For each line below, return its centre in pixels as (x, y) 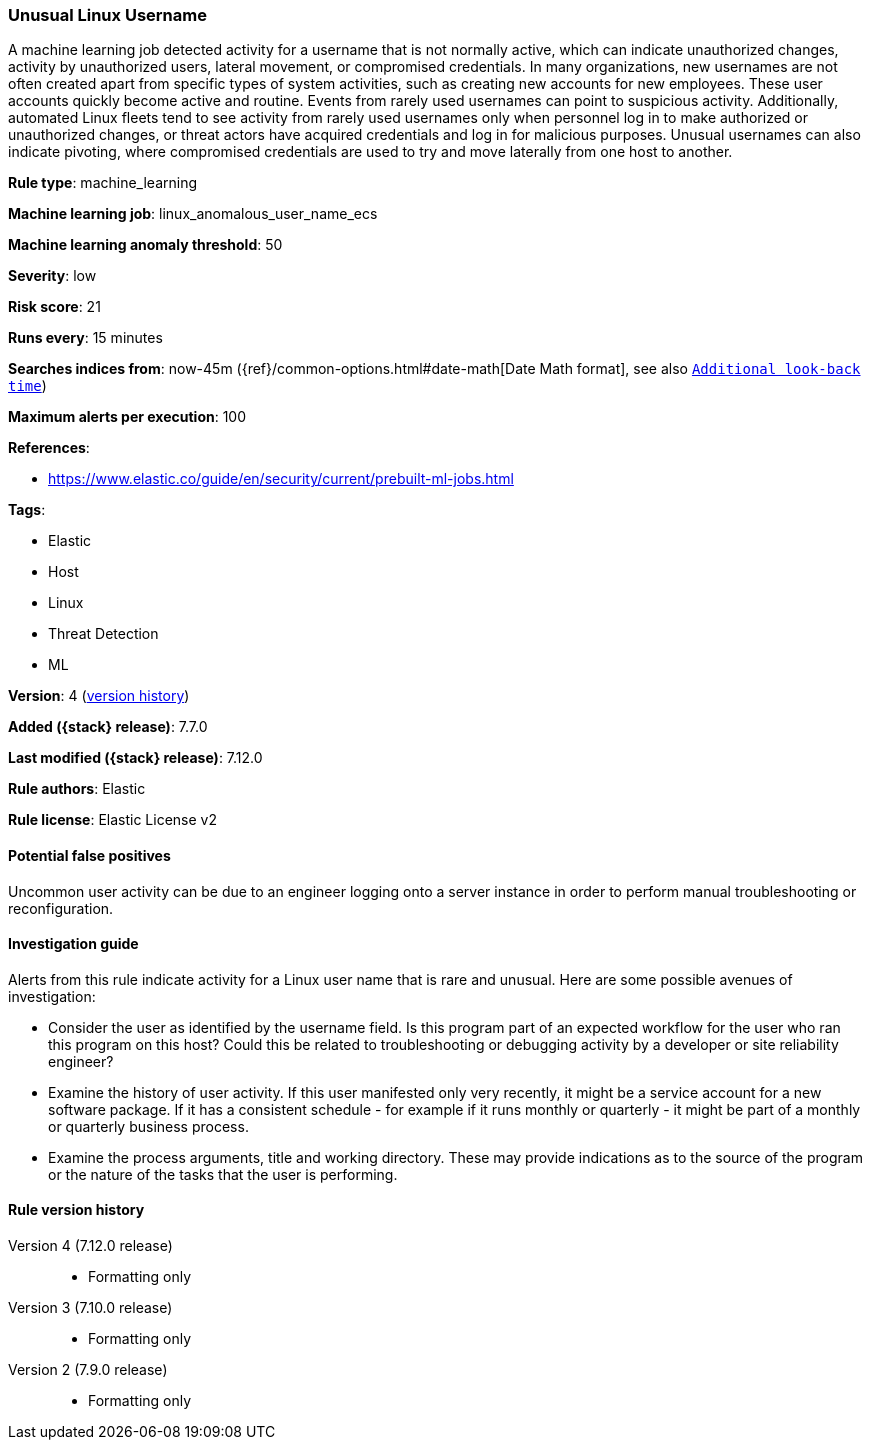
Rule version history (76, 1210)
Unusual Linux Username (107, 15)
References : (49, 448)
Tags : (27, 510)
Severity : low (52, 276)
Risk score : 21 (54, 307)
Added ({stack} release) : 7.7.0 (108, 727)
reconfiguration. (61, 908)
